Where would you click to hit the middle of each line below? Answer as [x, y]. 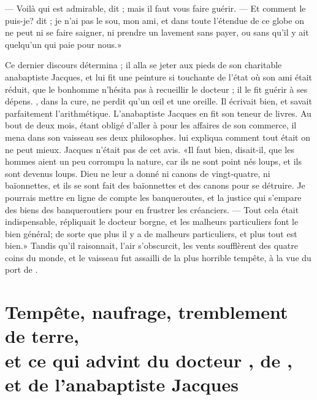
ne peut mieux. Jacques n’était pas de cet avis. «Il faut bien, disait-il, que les [150, 149]
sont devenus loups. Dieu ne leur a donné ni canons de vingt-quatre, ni [138, 173]
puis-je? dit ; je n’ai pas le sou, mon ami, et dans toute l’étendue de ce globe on [155, 20]
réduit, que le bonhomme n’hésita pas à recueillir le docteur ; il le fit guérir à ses [156, 89]
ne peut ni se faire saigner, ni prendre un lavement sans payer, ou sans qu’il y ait [157, 32]
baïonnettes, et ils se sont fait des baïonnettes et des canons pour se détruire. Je [155, 185]
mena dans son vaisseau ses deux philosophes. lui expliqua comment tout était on [158, 137]
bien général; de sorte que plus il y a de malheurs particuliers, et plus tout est [151, 233]
